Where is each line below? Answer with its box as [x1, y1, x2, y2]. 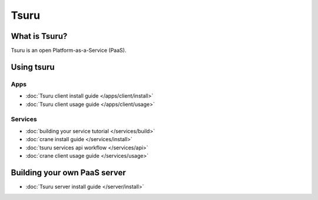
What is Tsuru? [11, 31, 68, 41]
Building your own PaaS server [11, 168, 126, 178]
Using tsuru [11, 62, 55, 72]
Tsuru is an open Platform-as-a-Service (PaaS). [11, 47, 127, 54]
